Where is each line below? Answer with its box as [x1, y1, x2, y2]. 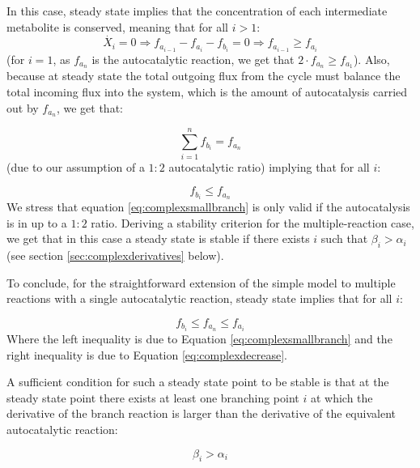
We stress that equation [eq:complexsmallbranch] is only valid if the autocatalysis [6, 198, 410, 215]
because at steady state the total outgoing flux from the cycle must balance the [6, 67, 401, 84]
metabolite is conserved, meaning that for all [6, 18, 229, 35]
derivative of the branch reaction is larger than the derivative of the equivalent [6, 405, 396, 422]
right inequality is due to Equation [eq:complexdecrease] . [6, 346, 287, 363]
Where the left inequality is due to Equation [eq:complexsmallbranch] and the [6, 330, 392, 347]
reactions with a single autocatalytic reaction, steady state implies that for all [6, 290, 392, 307]
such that [320, 230, 368, 247]
